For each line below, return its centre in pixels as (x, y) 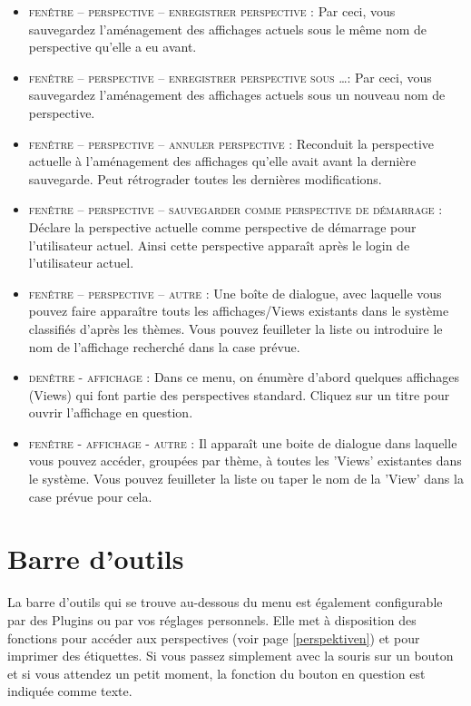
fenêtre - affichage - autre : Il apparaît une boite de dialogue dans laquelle (243, 442)
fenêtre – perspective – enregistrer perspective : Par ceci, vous (212, 11)
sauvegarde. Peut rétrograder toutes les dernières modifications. (205, 178)
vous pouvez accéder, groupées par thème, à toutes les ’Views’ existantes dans (245, 461)
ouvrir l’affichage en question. (111, 412)
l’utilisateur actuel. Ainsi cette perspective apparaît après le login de (219, 245)
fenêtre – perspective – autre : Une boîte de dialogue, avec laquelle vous (235, 293)
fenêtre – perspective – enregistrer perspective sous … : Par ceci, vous (230, 77)
